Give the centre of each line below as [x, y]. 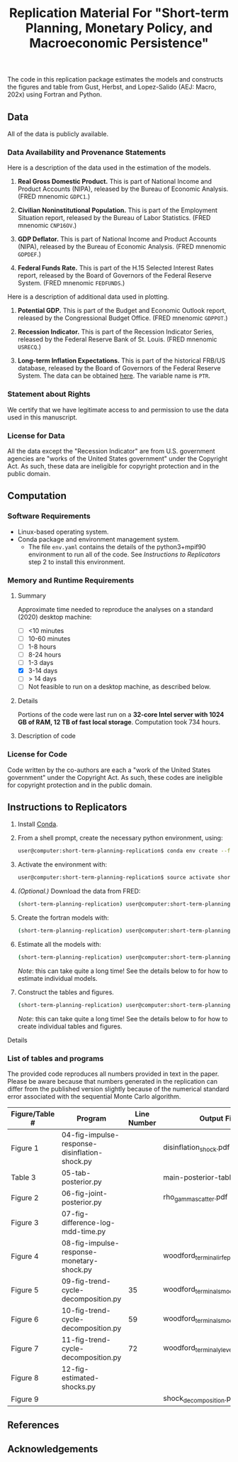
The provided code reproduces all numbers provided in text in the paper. [113, 1074]
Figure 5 [25, 1290]
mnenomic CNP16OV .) [47, 226]
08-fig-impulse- [90, 1243]
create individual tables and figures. [70, 1026]
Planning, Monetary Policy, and [119, 28]
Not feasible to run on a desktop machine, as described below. [119, 687]
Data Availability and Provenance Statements [87, 152]
